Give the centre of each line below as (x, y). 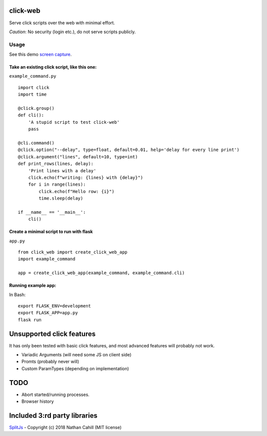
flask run (30, 320)
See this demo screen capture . (40, 54)
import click (34, 87)
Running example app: (33, 286)
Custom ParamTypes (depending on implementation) (75, 368)
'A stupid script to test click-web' (74, 122)
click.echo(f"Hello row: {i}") (77, 191)
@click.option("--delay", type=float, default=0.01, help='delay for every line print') (129, 150)
